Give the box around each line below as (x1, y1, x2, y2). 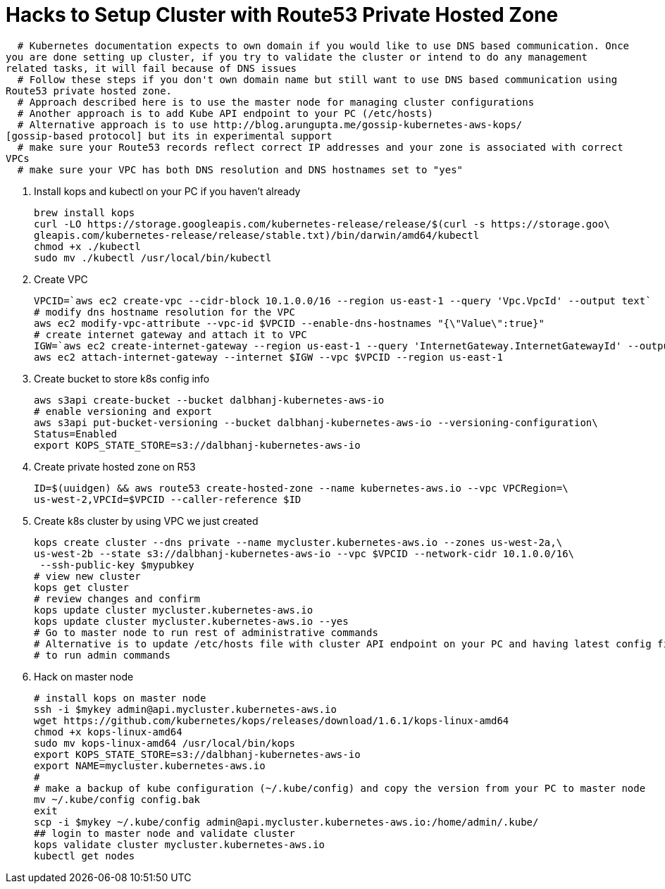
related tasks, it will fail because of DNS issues (6, 62, 297, 74)
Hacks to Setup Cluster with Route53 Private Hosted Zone (6, 3, 559, 27)
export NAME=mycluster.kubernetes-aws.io (34, 759, 266, 771)
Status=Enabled (34, 428, 118, 440)
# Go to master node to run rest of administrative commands (34, 626, 378, 638)
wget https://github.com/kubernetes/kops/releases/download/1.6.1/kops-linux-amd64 (34, 714, 509, 726)
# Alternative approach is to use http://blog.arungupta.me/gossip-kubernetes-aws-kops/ (17, 118, 523, 130)
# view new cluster (34, 570, 141, 582)
